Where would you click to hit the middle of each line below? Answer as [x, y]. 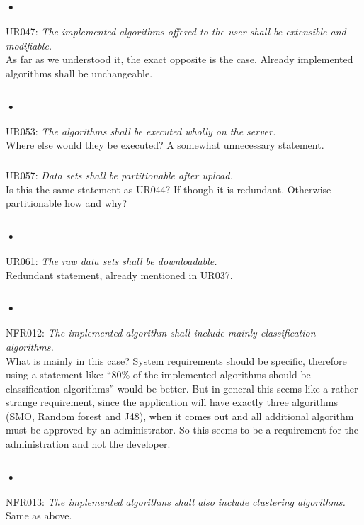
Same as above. [39, 515]
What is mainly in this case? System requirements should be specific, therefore [176, 360]
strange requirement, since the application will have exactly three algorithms [172, 402]
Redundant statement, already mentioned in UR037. [119, 275]
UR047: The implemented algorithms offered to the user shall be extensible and [176, 32]
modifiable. [29, 45]
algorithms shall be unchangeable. [79, 73]
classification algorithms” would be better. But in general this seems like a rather [182, 388]
